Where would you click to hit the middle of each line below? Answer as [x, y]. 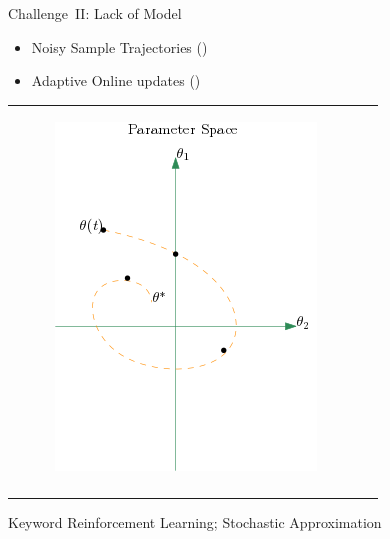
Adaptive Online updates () [116, 80]
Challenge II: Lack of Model [95, 13]
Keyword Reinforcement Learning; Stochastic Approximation [195, 521]
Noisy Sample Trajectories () [119, 46]
